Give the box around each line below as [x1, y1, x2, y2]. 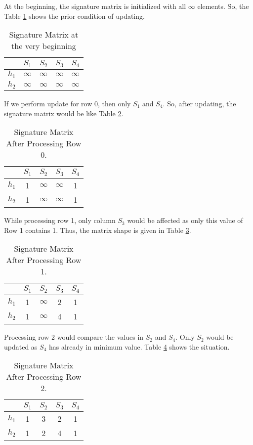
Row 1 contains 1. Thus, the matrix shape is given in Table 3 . [4, 224, 191, 235]
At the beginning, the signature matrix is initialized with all [4, 1, 186, 11]
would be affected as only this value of [127, 215, 243, 225]
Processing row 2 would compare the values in [4, 332, 144, 342]
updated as [4, 341, 38, 352]
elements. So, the [197, 1, 249, 11]
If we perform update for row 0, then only [4, 98, 131, 108]
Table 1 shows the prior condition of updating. [4, 10, 145, 21]
